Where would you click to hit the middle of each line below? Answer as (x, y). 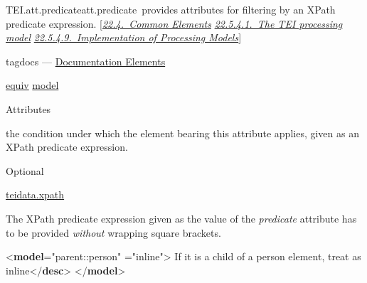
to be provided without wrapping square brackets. (113, 232)
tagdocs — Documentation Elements (86, 61)
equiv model (32, 85)
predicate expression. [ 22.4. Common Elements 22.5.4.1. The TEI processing (174, 23)
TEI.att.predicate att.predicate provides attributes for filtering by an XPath (171, 9)
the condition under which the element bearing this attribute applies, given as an (182, 133)
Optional (25, 170)
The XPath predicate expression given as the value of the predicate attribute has (181, 218)
